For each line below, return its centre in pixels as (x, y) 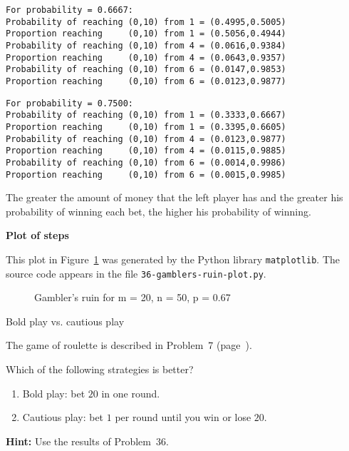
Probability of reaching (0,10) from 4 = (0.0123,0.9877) (146, 139)
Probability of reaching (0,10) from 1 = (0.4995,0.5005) (146, 22)
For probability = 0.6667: (69, 10)
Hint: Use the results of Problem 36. (87, 441)
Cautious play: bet (63, 417)
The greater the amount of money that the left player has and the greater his (174, 197)
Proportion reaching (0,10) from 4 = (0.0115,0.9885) (146, 151)
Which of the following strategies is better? (100, 369)
